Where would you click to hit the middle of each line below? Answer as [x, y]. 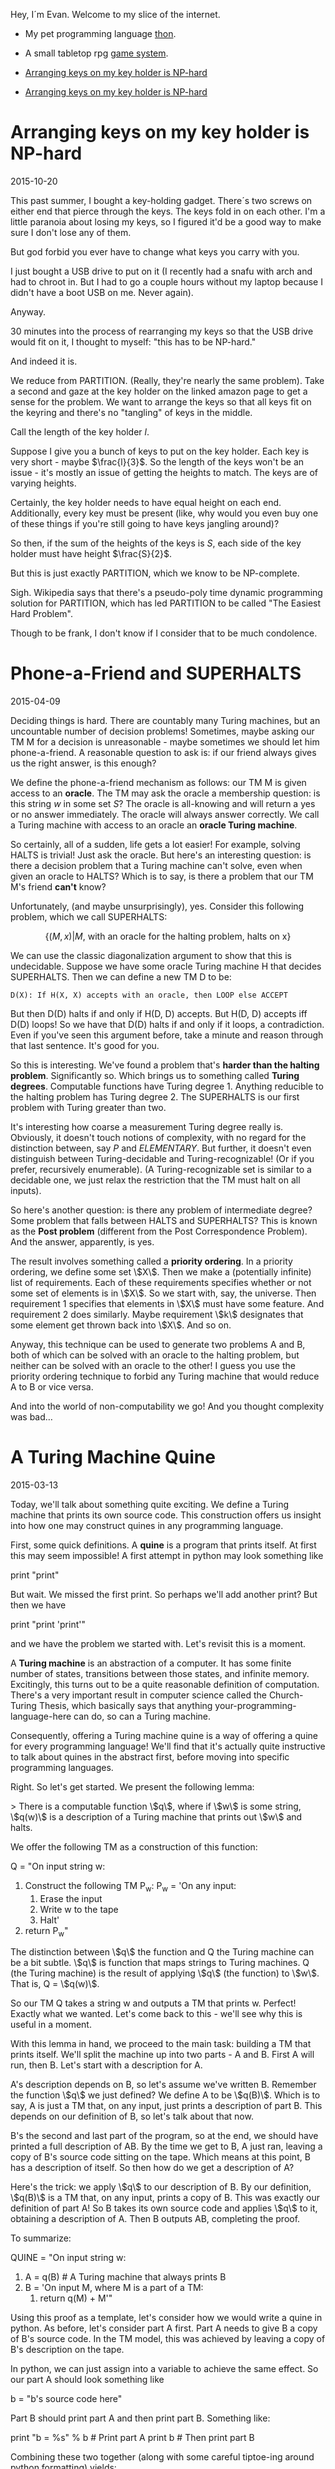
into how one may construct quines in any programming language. [147, 1525]
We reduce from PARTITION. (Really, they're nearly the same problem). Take [167, 380]
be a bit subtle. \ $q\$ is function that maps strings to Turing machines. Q [160, 1963]
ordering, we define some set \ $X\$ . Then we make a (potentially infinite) [161, 1271]
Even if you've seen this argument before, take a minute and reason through [167, 1035]
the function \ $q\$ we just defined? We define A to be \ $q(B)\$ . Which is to [165, 2095]
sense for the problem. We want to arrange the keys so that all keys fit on [161, 401]
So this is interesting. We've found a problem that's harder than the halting [165, 1065]
